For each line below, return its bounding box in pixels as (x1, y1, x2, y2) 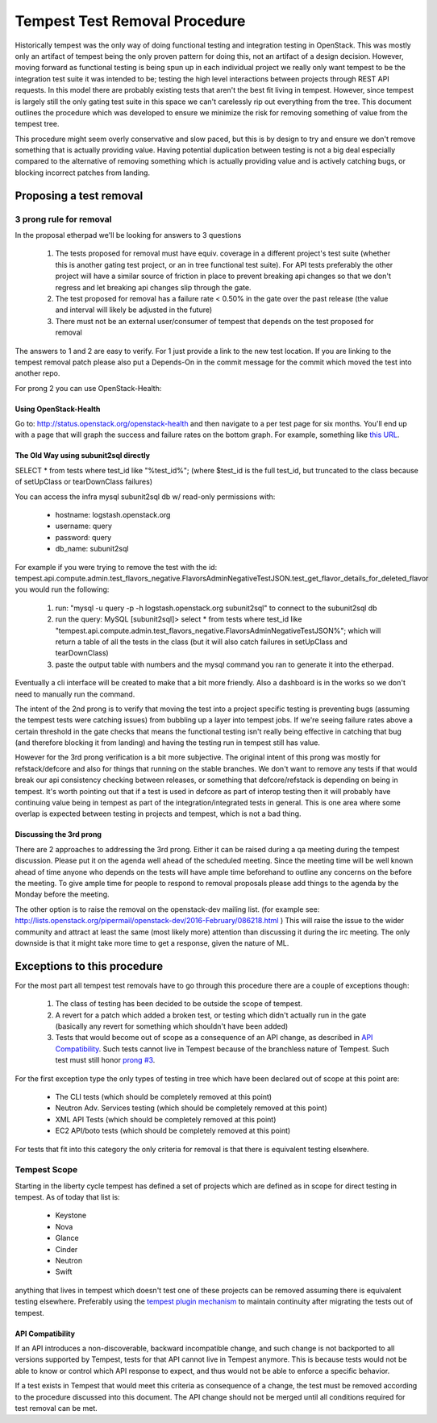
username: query (55, 521, 113, 531)
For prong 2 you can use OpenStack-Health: (15, 383, 162, 393)
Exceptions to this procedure (15, 959, 164, 973)
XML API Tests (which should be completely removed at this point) (55, 1114, 277, 1124)
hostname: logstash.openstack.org (55, 510, 171, 520)
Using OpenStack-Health (15, 404, 101, 414)
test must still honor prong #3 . (55, 1055, 156, 1065)
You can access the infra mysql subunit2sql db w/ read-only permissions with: (15, 492, 276, 501)
